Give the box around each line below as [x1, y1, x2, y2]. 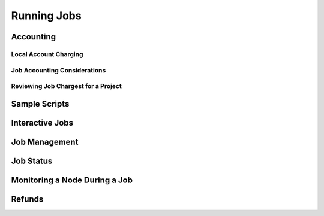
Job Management [11, 136, 79, 147]
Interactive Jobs [11, 117, 74, 128]
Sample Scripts [11, 99, 70, 109]
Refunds [11, 194, 44, 204]
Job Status [11, 156, 53, 166]
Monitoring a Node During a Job [11, 175, 133, 185]
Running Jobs [11, 9, 82, 22]
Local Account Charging [11, 50, 83, 58]
